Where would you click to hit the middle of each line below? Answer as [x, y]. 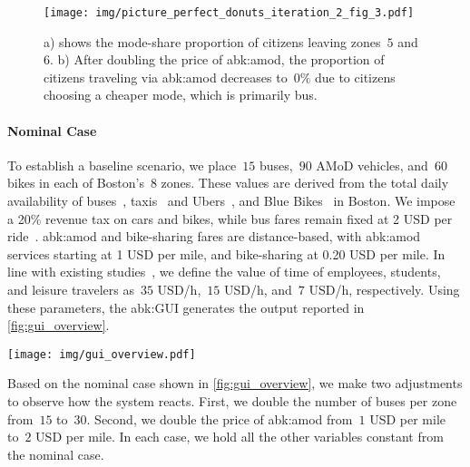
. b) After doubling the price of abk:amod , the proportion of [217, 59]
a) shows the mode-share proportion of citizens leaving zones [212, 41]
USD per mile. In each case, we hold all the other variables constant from [240, 437]
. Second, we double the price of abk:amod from [220, 418]
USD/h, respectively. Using [384, 289]
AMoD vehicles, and [372, 165]
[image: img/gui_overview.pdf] [102, 354]
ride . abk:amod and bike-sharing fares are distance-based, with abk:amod [214, 236]
